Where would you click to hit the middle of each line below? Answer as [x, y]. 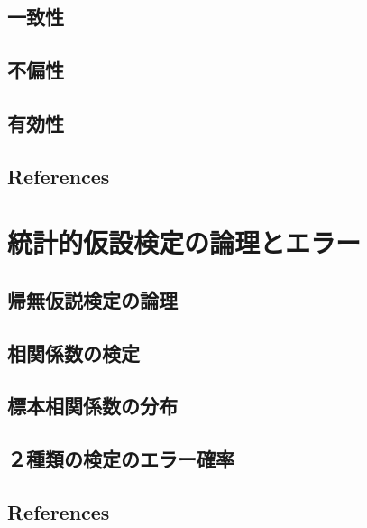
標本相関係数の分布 [92, 406]
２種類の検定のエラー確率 [121, 459]
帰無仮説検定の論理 [92, 299]
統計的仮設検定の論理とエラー [184, 242]
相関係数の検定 [73, 352]
